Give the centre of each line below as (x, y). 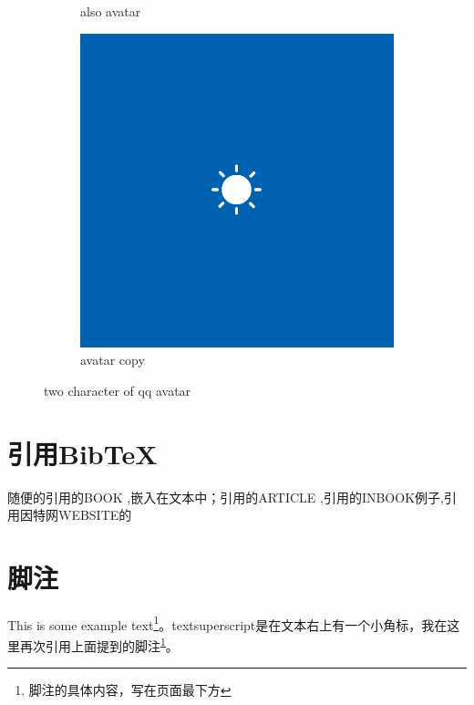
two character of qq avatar (118, 390)
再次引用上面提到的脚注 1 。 (99, 644)
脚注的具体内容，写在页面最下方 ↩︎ (130, 690)
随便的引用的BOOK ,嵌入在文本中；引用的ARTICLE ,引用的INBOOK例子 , (226, 497)
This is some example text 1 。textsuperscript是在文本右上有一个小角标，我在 (227, 623)
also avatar (111, 11)
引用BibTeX (82, 453)
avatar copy (113, 360)
